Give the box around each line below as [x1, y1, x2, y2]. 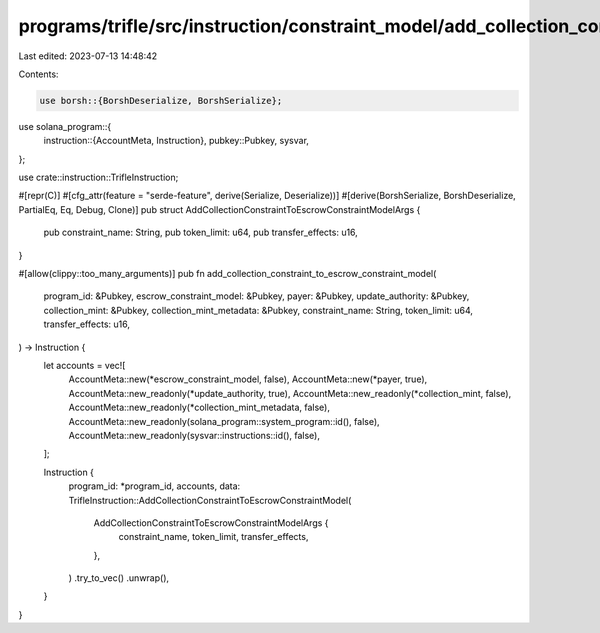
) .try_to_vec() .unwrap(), [68, 572, 170, 584]
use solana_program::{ [18, 120, 112, 132]
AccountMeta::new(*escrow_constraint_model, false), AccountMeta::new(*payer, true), [68, 373, 428, 385]
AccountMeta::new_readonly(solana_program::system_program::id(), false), [68, 415, 380, 427]
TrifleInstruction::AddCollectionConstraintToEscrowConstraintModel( [68, 494, 352, 506]
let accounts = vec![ [43, 359, 126, 371]
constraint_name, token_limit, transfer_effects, [118, 531, 309, 543]
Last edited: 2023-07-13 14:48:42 [18, 50, 158, 62]
